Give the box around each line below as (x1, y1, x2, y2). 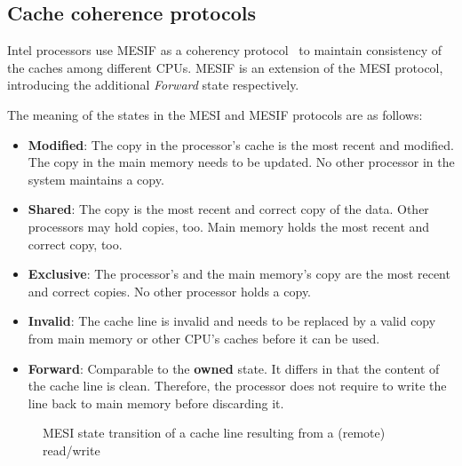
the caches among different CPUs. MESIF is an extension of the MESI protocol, (7, 58, 443, 76)
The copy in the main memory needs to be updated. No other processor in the (28, 153, 455, 171)
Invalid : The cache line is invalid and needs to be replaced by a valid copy (28, 312, 436, 330)
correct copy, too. (28, 234, 123, 253)
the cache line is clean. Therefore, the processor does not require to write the (28, 376, 447, 395)
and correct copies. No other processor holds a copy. (28, 281, 312, 300)
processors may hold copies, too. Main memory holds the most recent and (28, 217, 430, 235)
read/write (43, 440, 100, 459)
